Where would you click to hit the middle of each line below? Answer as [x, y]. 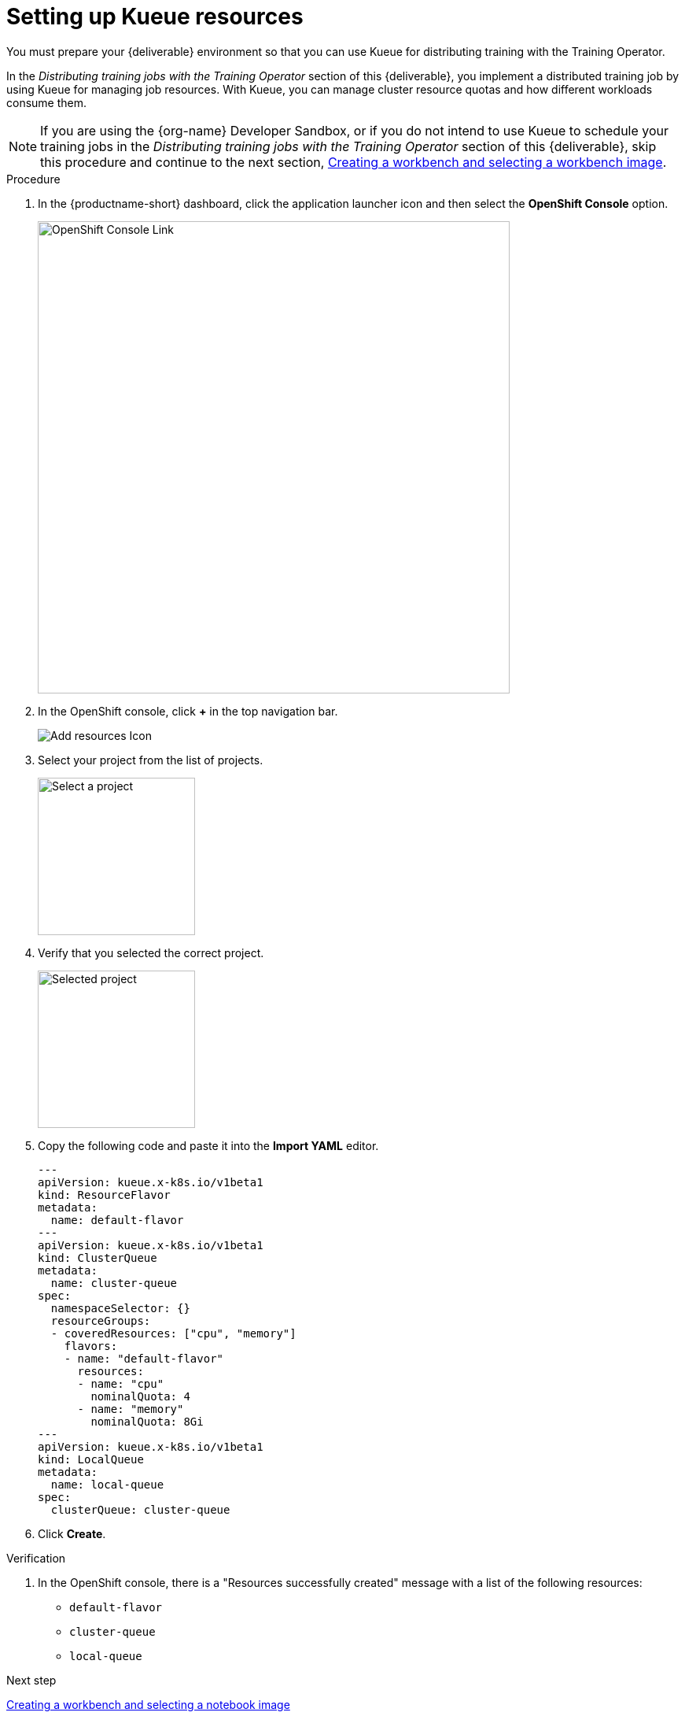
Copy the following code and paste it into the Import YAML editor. [208, 1145]
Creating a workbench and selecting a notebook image [148, 1704]
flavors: [91, 1346]
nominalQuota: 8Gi [147, 1421]
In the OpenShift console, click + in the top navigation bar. [188, 711]
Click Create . [72, 1533]
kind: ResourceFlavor [104, 1195]
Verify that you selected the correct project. [151, 952]
